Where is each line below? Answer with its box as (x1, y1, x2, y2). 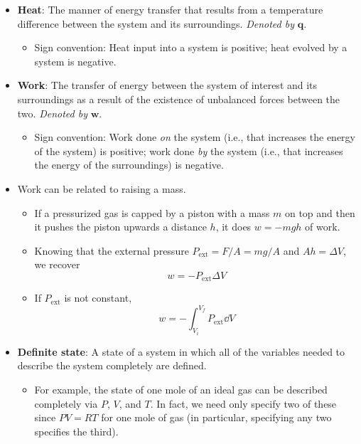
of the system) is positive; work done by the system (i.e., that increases (34, 143, 343, 158)
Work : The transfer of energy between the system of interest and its (17, 78, 318, 92)
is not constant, (64, 290, 132, 305)
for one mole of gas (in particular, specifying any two (101, 410, 332, 425)
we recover (34, 257, 80, 272)
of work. (305, 219, 340, 234)
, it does (215, 219, 252, 234)
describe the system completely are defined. (17, 358, 207, 373)
